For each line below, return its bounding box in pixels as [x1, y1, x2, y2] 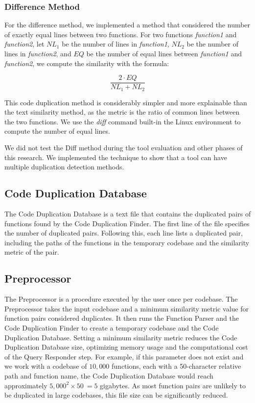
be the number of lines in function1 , [62, 39, 169, 49]
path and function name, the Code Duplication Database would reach [4, 370, 213, 380]
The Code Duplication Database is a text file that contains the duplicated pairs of [4, 209, 251, 219]
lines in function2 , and [4, 48, 71, 58]
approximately [4, 380, 47, 390]
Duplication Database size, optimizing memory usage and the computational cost [4, 342, 248, 352]
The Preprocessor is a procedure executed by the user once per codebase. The [4, 294, 238, 304]
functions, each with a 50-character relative [112, 361, 241, 371]
